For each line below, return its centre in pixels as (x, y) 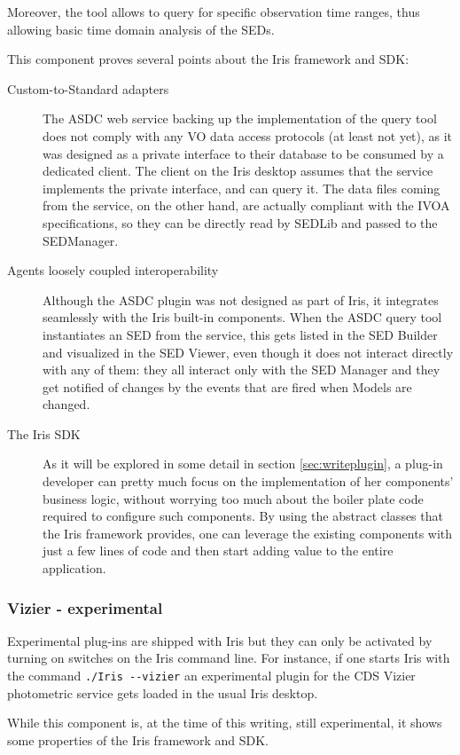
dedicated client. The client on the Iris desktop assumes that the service (238, 171)
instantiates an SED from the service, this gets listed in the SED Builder (240, 334)
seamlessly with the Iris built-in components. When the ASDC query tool (242, 317)
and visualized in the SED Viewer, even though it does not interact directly (248, 352)
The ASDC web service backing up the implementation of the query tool (240, 118)
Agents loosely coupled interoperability (113, 270)
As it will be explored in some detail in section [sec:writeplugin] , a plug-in (243, 464)
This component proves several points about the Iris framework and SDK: (208, 59)
